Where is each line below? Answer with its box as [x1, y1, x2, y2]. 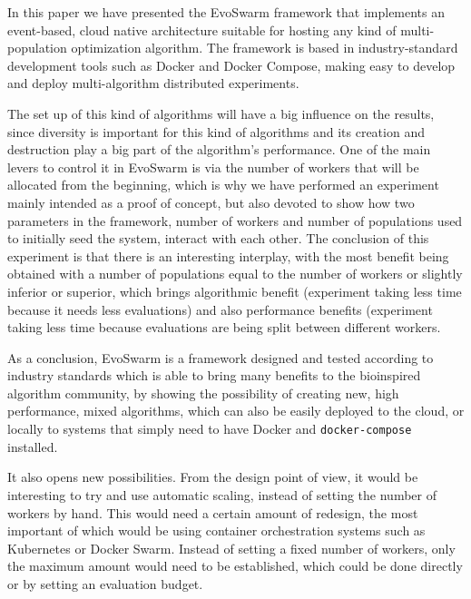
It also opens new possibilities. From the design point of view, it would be [7, 467, 418, 486]
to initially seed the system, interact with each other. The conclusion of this [7, 229, 429, 248]
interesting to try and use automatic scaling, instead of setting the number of [7, 485, 437, 504]
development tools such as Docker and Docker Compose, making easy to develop [7, 55, 456, 74]
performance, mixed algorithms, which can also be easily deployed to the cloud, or [7, 401, 465, 420]
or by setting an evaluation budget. [7, 574, 203, 593]
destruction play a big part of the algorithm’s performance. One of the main [7, 140, 431, 159]
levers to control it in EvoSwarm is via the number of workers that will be [7, 157, 419, 176]
